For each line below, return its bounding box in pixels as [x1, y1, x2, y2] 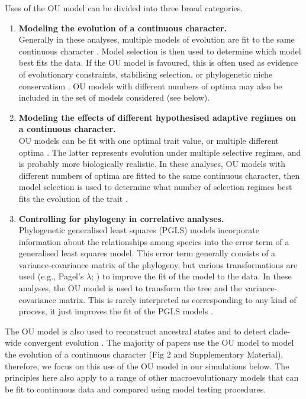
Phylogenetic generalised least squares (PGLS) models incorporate [18, 224, 259, 236]
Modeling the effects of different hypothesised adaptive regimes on [18, 111, 297, 123]
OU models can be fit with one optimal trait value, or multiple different [18, 134, 279, 146]
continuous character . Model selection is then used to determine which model [18, 44, 301, 57]
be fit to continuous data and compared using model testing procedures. [5, 382, 266, 395]
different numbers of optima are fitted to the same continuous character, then [18, 169, 300, 181]
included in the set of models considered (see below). [18, 91, 210, 104]
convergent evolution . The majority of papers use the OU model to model [24, 336, 294, 349]
